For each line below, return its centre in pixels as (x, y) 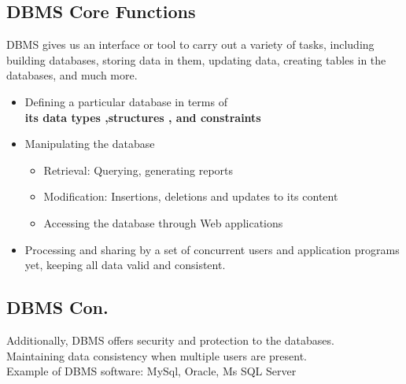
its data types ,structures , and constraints (143, 117)
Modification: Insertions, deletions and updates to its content (191, 196)
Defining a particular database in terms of (126, 101)
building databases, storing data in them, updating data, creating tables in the (196, 59)
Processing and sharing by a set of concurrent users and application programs (212, 249)
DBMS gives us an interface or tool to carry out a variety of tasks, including (190, 44)
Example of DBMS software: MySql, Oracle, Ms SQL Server (151, 371)
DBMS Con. (57, 307)
